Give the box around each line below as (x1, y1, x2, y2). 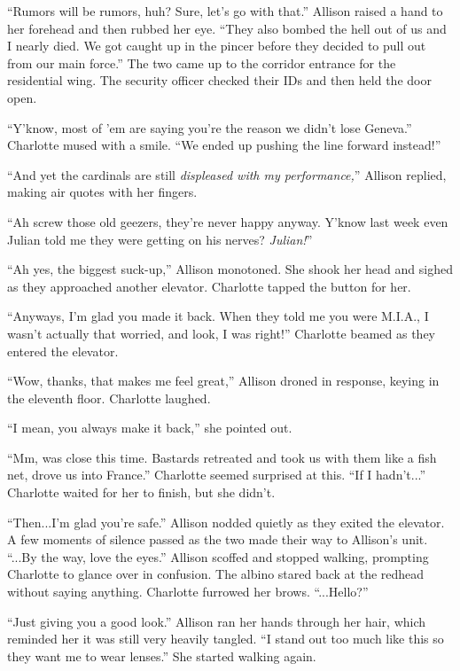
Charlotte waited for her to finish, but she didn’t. (7, 483, 276, 502)
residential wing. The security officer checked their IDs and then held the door (7, 71, 432, 90)
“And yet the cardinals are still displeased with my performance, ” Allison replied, (7, 165, 447, 183)
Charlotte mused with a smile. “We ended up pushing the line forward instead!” (7, 136, 441, 154)
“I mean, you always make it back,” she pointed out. (7, 418, 292, 437)
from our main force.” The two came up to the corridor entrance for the (7, 53, 396, 72)
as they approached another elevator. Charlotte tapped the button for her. (7, 277, 411, 295)
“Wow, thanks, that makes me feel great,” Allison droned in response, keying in (7, 371, 440, 390)
